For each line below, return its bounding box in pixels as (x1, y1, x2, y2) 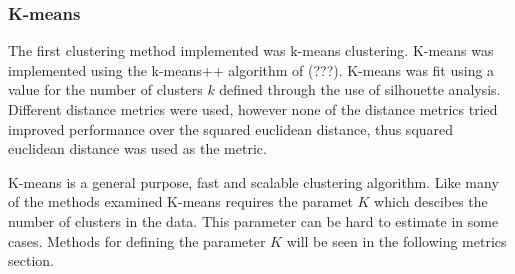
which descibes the (374, 191, 488, 212)
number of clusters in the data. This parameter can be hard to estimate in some (8, 210, 499, 231)
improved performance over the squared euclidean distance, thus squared (8, 118, 454, 139)
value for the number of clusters (8, 79, 203, 100)
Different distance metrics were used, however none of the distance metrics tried (8, 99, 498, 119)
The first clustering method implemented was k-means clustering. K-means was (8, 40, 494, 61)
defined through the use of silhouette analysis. (219, 79, 501, 100)
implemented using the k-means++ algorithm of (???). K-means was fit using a (8, 59, 495, 80)
